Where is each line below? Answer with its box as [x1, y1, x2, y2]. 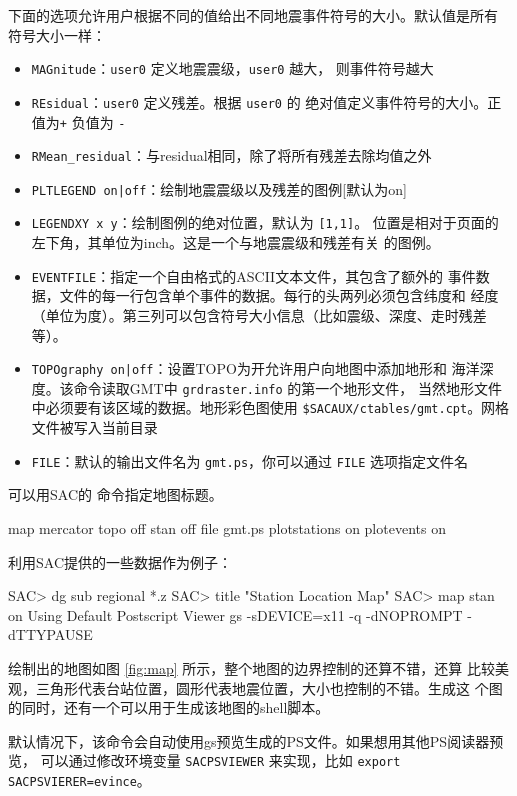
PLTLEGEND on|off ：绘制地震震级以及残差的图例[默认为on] [31, 178, 407, 199]
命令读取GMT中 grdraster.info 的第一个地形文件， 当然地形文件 [73, 377, 502, 398]
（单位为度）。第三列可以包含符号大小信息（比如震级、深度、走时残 [31, 304, 473, 325]
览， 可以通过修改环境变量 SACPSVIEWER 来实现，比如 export [8, 750, 401, 771]
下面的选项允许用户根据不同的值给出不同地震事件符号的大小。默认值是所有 [8, 5, 498, 25]
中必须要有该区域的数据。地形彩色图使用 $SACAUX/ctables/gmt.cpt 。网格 [31, 397, 510, 418]
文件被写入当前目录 [31, 417, 158, 438]
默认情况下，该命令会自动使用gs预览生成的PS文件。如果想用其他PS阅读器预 [8, 730, 504, 751]
